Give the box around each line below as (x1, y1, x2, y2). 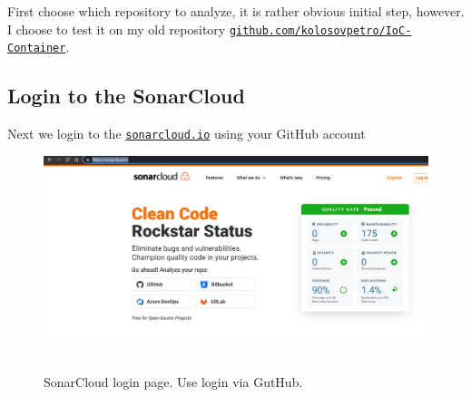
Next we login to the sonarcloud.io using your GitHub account (7, 124, 366, 143)
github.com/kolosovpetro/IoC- (229, 24, 412, 37)
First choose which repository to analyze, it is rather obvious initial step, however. (7, 2, 465, 20)
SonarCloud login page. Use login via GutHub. (44, 373, 303, 392)
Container (7, 42, 66, 55)
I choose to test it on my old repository (7, 19, 226, 38)
